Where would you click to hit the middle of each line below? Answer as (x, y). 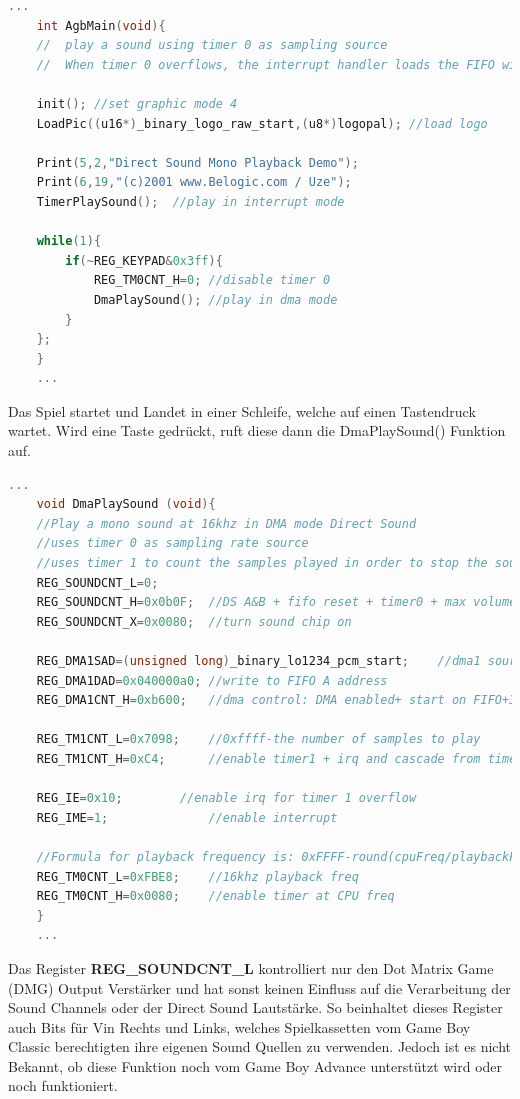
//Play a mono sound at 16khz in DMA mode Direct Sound (226, 523)
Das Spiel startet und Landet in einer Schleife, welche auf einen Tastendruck (242, 410)
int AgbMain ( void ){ (101, 25)
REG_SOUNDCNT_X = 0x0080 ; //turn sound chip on (194, 621)
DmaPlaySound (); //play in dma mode (215, 299)
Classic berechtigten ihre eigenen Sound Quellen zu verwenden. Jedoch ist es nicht (260, 1046)
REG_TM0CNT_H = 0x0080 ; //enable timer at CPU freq (215, 896)
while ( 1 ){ (69, 241)
